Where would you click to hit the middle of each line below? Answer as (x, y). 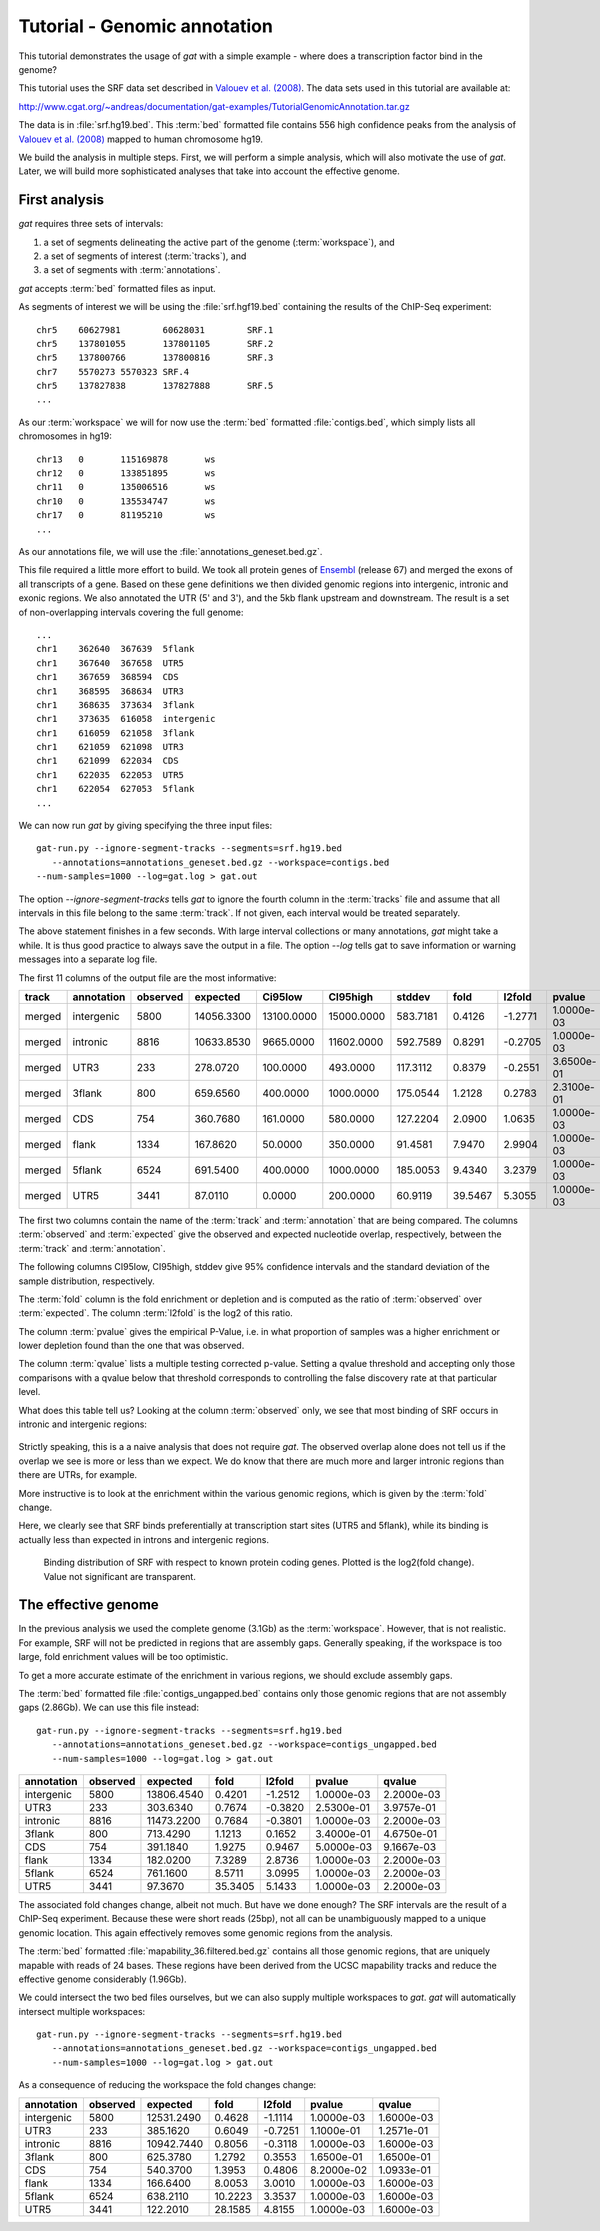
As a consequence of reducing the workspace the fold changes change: (167, 2085)
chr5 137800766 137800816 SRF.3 (155, 358)
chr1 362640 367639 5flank (115, 649)
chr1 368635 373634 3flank (115, 704)
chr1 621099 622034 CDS (107, 761)
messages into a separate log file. (88, 959)
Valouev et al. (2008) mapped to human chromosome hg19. (141, 139)
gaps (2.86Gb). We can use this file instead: (109, 1707)
